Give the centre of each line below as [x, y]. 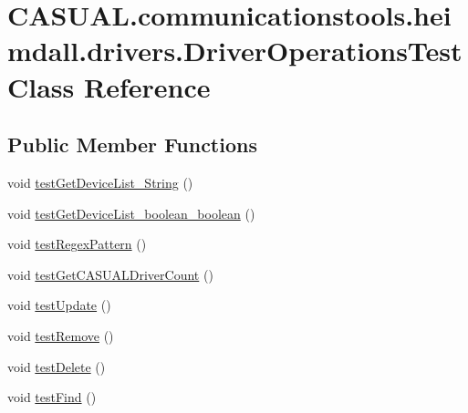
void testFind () [52, 397]
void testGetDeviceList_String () [100, 182]
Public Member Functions [132, 145]
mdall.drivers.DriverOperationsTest [235, 51]
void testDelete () [57, 366]
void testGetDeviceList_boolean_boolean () [131, 213]
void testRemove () [61, 335]
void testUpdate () [59, 305]
